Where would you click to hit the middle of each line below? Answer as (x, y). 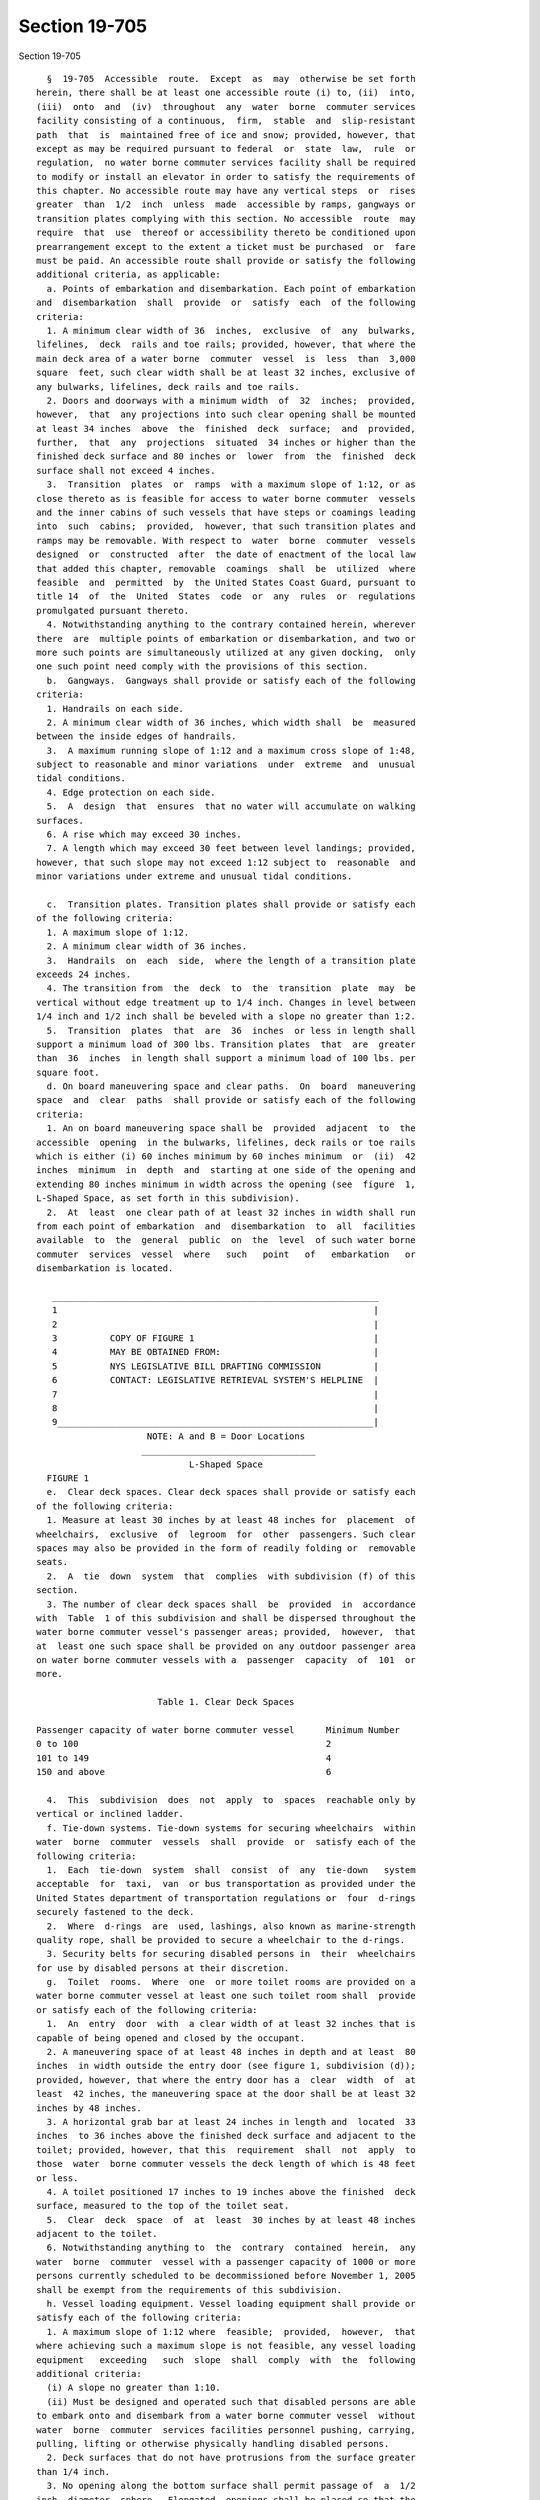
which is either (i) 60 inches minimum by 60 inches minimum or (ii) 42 (226, 1156)
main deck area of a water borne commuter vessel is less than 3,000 (226, 358)
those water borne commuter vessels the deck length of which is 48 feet (226, 2164)
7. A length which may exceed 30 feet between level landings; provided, (231, 848)
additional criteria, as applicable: (129, 274)
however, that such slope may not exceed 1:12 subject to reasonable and (226, 862)
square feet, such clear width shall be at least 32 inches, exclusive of (226, 373)
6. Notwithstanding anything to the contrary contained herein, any (231, 2248)
